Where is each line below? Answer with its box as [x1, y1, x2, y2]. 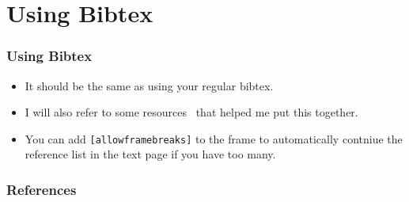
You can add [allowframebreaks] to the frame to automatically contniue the [25, 130, 403, 147]
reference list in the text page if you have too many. [25, 146, 276, 162]
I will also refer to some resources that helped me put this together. [25, 104, 358, 120]
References [6, 179, 77, 199]
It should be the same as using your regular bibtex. [25, 77, 274, 93]
